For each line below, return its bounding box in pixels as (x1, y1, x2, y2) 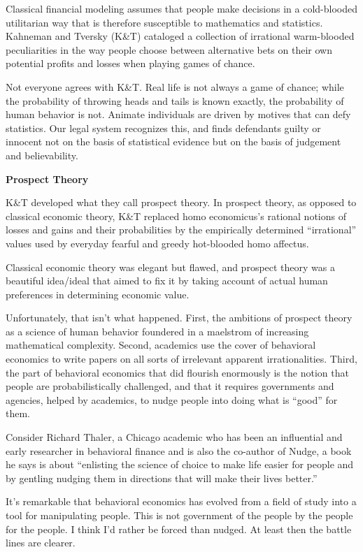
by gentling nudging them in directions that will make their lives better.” (6, 470, 318, 485)
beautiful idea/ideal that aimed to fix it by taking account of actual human (6, 273, 328, 288)
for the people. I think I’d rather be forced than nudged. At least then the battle (6, 521, 352, 536)
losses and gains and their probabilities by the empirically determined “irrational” (6, 222, 357, 237)
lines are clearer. (6, 535, 76, 550)
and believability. (6, 147, 78, 162)
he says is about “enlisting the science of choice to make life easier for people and (6, 457, 354, 472)
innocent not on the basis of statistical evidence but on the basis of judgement (6, 134, 341, 149)
